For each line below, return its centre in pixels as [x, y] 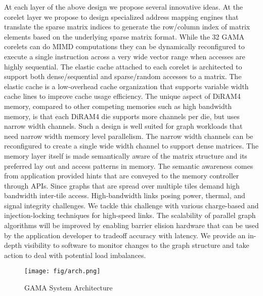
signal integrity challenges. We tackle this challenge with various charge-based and [131, 205]
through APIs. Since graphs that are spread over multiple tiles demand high [122, 185]
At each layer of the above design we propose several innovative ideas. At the [124, 7]
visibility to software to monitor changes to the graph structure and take [137, 245]
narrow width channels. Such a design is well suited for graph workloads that [123, 126]
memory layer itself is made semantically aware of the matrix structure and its [126, 155]
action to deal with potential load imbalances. [75, 255]
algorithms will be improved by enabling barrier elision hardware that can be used [131, 225]
